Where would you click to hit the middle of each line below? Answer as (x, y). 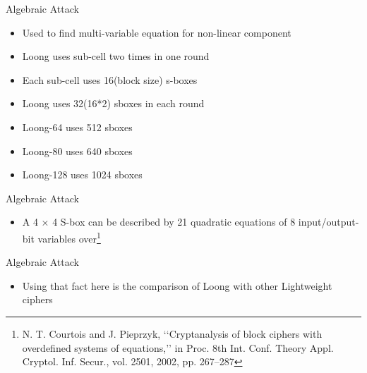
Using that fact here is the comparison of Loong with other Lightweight (177, 285)
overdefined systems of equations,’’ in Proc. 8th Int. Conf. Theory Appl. (178, 347)
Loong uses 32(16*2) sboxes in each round (113, 103)
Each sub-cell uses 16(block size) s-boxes (110, 79)
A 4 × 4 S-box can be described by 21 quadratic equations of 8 (159, 222)
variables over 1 (69, 237)
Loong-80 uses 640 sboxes (77, 151)
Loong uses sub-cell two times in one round (116, 56)
